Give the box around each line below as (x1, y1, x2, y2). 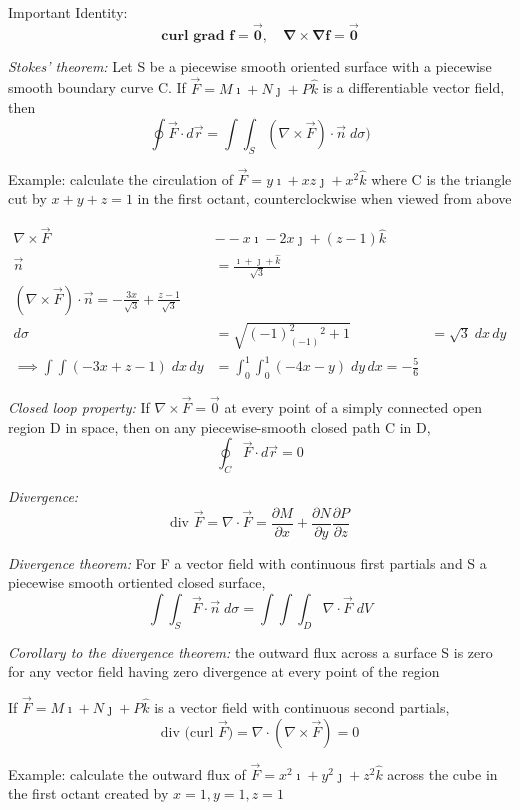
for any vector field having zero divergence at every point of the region (8, 661, 440, 682)
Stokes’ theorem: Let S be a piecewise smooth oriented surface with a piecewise (8, 55, 492, 76)
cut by (8, 188, 47, 209)
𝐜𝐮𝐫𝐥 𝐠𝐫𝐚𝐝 (161, 28, 225, 43)
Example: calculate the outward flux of (8, 763, 246, 784)
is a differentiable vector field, (322, 77, 505, 98)
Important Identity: (8, 2, 128, 22)
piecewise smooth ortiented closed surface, (8, 572, 266, 593)
